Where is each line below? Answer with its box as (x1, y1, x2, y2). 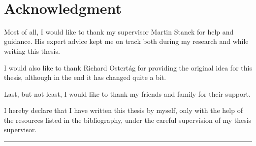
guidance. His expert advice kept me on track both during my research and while (4, 36, 249, 46)
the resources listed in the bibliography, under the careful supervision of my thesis (4, 114, 252, 125)
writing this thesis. (4, 45, 60, 56)
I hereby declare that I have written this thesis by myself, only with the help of (4, 105, 243, 115)
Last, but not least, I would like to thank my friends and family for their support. (4, 88, 251, 99)
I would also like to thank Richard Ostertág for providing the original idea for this (4, 62, 252, 73)
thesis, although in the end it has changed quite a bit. (4, 72, 166, 82)
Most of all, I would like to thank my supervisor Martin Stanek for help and (4, 26, 234, 36)
